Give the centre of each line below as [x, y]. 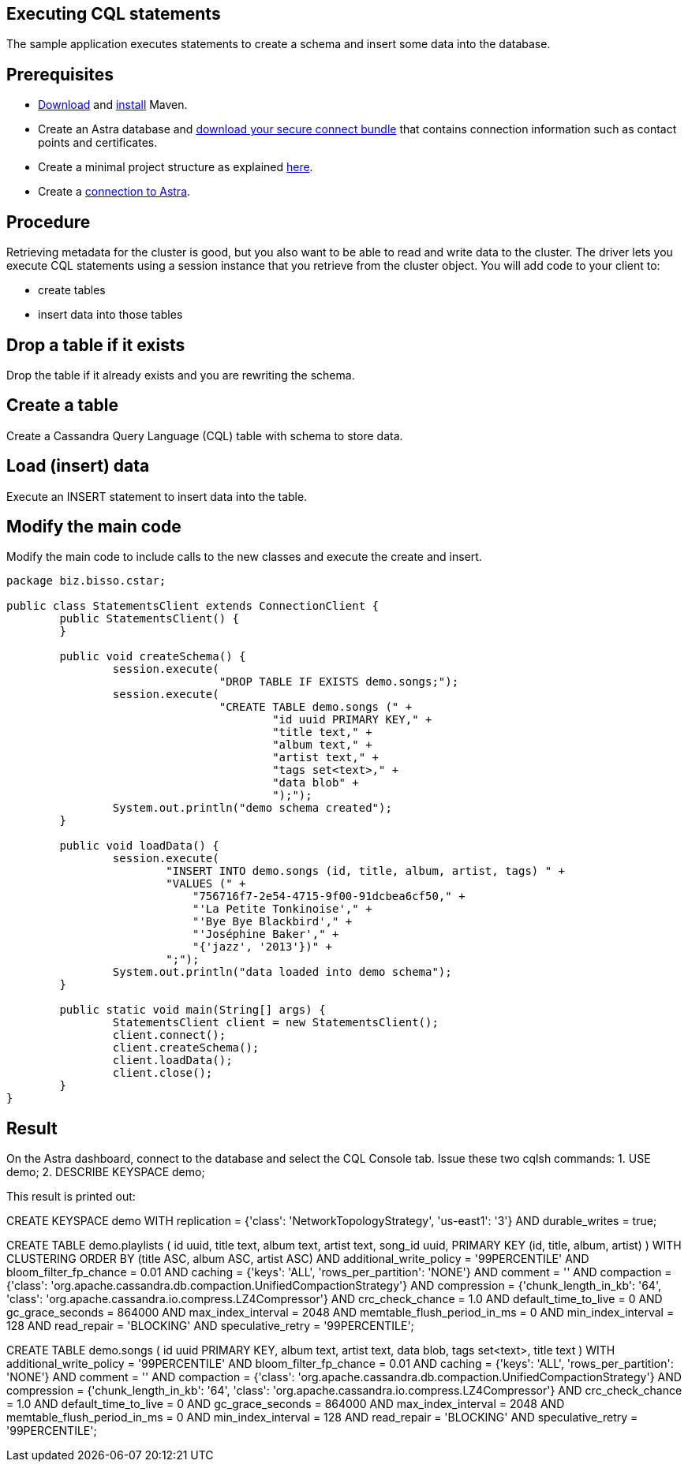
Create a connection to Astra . [114, 192]
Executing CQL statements [114, 14]
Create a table [63, 405]
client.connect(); [169, 1035]
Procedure [49, 222]
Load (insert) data [78, 466]
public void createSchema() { [153, 657]
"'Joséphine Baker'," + [266, 934]
